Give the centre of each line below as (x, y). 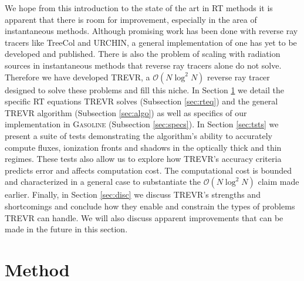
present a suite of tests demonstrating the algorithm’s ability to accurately (139, 135)
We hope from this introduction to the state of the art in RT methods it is (139, 8)
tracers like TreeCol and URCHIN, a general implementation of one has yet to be (151, 42)
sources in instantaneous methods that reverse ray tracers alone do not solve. (143, 65)
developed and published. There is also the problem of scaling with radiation (143, 54)
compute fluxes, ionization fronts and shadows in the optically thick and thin (143, 147)
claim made (278, 182)
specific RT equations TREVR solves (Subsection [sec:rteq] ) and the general (141, 101)
